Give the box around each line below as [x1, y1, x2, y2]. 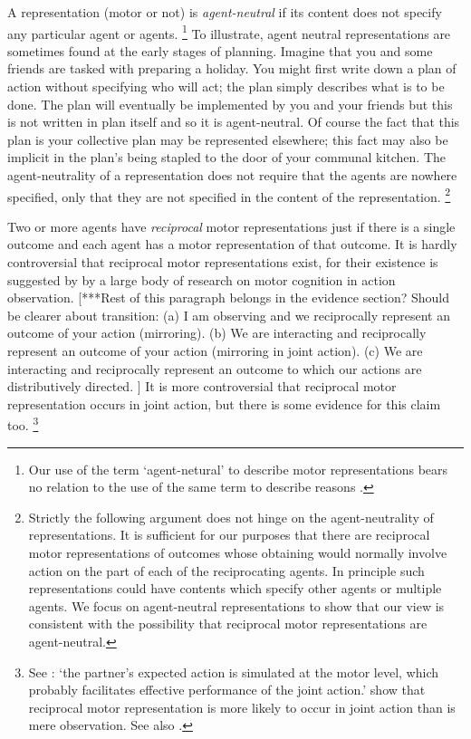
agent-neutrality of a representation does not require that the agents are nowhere [7, 166, 457, 184]
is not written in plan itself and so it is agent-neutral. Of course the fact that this [7, 112, 460, 131]
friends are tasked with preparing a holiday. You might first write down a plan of [7, 59, 457, 78]
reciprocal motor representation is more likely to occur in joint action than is [28, 697, 456, 716]
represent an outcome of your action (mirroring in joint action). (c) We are [7, 341, 423, 360]
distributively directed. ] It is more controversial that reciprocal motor [7, 377, 397, 396]
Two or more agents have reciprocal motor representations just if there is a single [7, 216, 456, 235]
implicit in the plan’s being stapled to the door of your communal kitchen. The [7, 148, 447, 167]
